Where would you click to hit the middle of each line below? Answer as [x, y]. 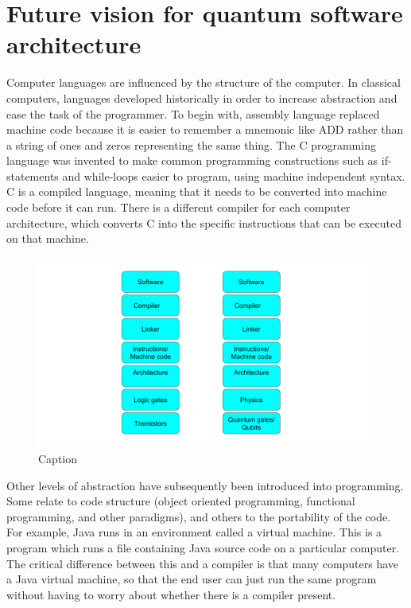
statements [33, 175]
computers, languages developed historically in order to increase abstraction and [202, 97]
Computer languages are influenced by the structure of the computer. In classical [204, 82]
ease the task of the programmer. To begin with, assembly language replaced [193, 113]
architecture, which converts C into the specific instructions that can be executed [204, 222]
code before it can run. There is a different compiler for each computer [178, 207]
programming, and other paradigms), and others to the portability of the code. [199, 516]
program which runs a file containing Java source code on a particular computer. [203, 547]
